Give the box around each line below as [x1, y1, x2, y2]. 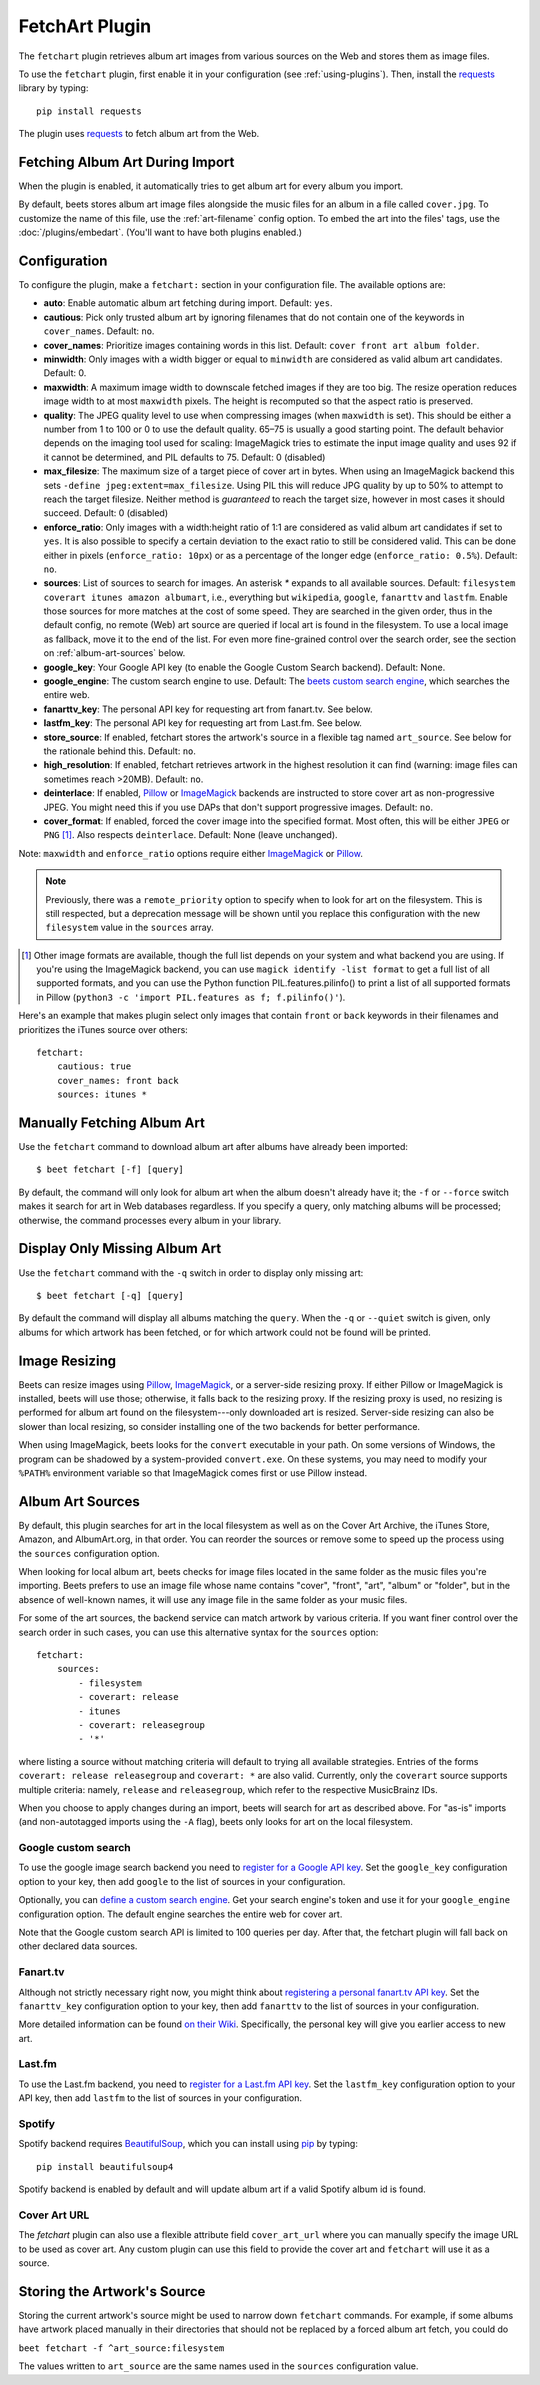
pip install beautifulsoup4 [36, 2161, 174, 2172]
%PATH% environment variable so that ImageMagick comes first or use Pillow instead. [18, 1466, 368, 1479]
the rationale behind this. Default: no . [43, 745, 197, 757]
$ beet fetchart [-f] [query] [36, 1164, 185, 1175]
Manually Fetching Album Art [18, 1115, 205, 1131]
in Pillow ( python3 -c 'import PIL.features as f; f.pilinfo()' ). [36, 991, 346, 1003]
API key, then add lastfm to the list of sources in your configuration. [18, 2092, 302, 2104]
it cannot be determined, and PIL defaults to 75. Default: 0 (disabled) [43, 451, 326, 463]
